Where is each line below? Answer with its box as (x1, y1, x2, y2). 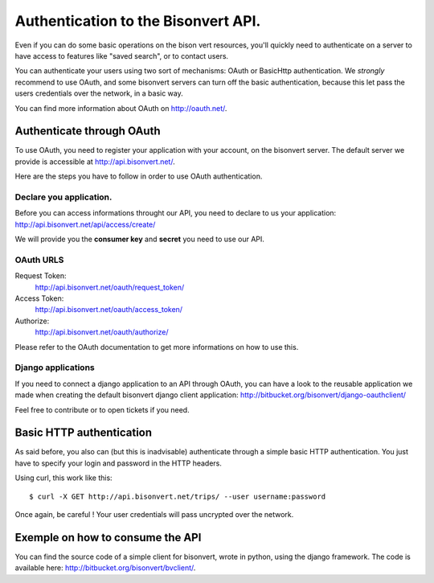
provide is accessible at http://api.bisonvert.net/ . (14, 157, 176, 166)
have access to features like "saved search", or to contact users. (14, 51, 229, 60)
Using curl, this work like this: (14, 473, 113, 482)
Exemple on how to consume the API (14, 531, 202, 544)
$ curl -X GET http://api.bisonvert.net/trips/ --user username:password (29, 491, 326, 501)
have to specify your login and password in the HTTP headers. (14, 458, 223, 468)
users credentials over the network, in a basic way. (14, 88, 184, 98)
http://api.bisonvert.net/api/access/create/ (14, 220, 156, 229)
